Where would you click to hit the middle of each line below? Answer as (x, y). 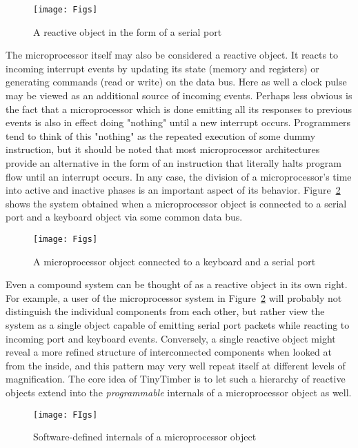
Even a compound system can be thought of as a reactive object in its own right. (177, 284)
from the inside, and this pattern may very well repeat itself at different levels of (176, 365)
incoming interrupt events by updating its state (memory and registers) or (162, 68)
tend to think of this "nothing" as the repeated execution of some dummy (161, 135)
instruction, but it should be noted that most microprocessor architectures (163, 149)
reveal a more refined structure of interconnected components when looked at (169, 352)
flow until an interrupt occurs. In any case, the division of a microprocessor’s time (179, 176)
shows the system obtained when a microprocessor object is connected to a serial (176, 203)
